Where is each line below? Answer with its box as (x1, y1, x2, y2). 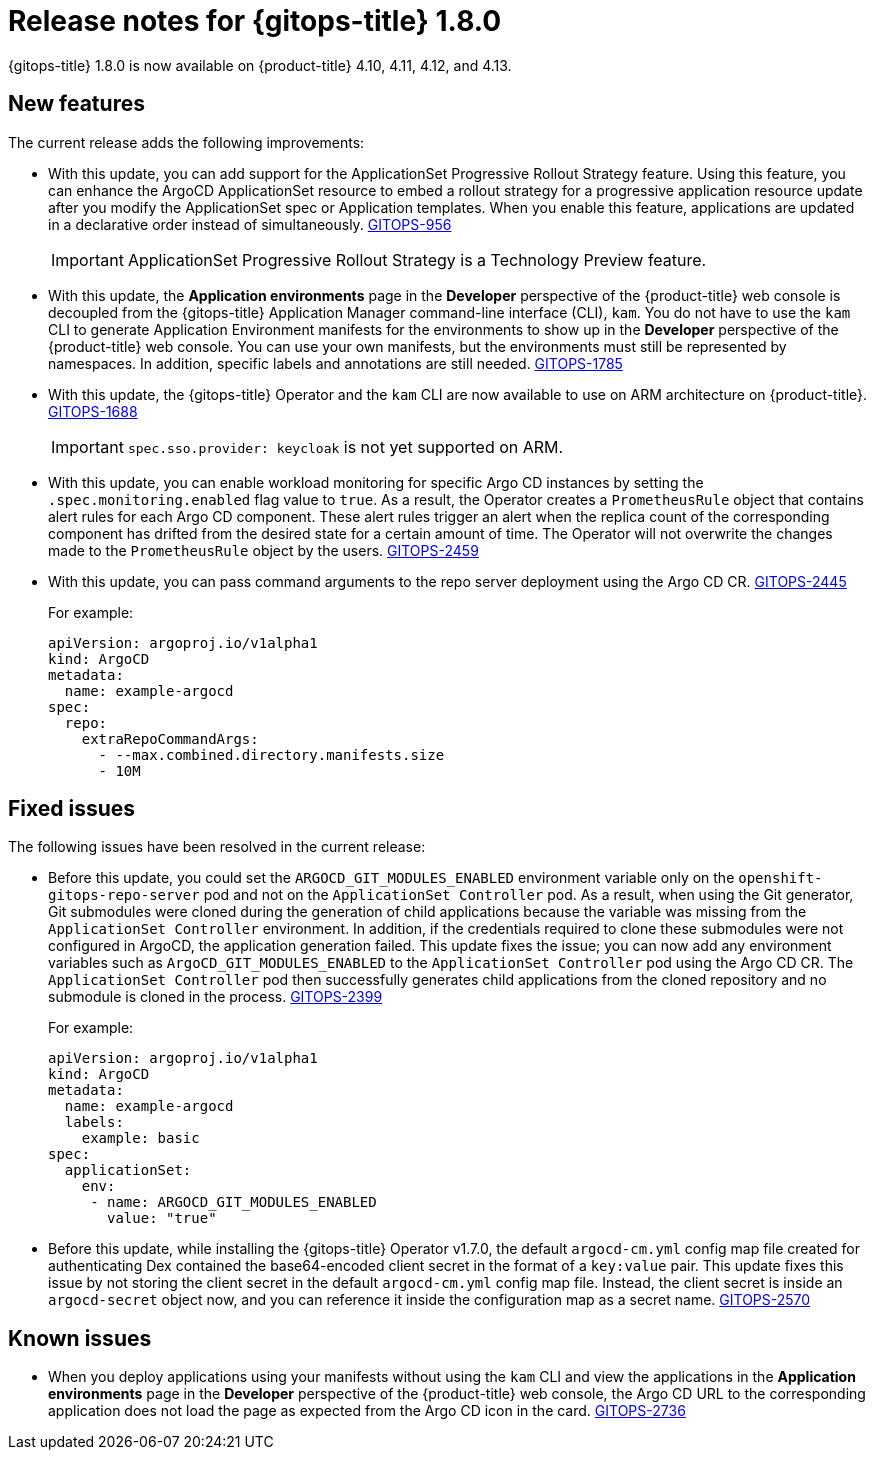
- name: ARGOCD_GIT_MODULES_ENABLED (90, 1194, 377, 1211)
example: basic (81, 1130, 200, 1147)
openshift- (738, 870, 823, 887)
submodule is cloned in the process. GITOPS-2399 (48, 988, 383, 1006)
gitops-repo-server (48, 887, 200, 904)
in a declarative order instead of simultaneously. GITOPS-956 (48, 215, 452, 233)
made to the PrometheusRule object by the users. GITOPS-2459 (48, 541, 479, 559)
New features (8, 91, 145, 117)
